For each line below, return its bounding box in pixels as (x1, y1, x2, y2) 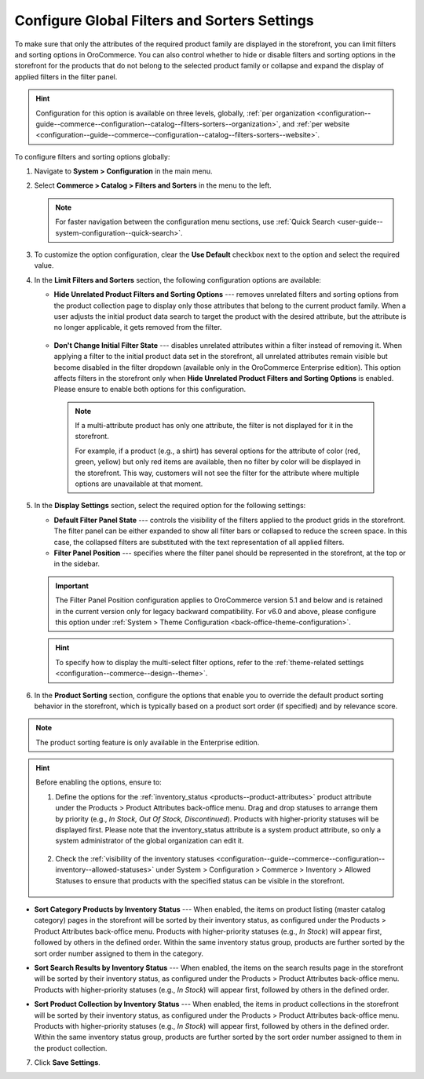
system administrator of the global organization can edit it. (55, 836, 244, 846)
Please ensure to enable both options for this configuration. (53, 385, 247, 394)
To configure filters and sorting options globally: (14, 152, 170, 161)
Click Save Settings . (34, 1058, 101, 1067)
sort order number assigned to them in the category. (34, 949, 204, 958)
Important (55, 581, 90, 591)
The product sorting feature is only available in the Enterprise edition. (35, 737, 260, 747)
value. (34, 261, 54, 270)
